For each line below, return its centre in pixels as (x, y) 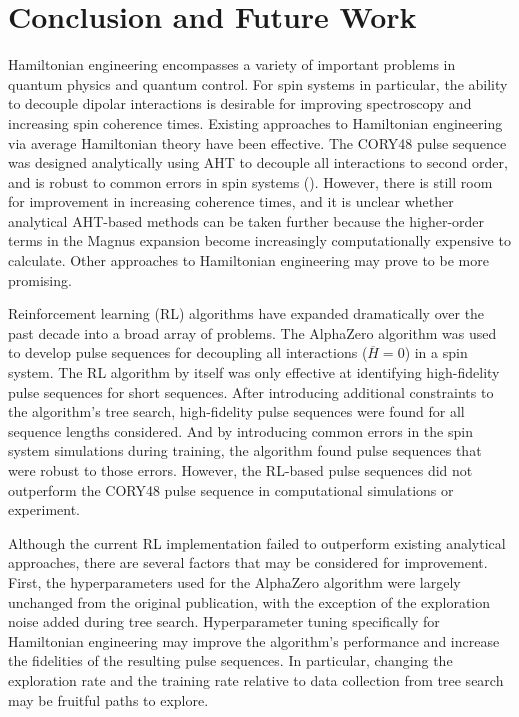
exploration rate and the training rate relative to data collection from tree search (256, 679)
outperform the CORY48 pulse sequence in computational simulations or (231, 489)
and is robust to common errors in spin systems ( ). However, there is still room (250, 181)
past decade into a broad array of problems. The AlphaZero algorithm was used (252, 332)
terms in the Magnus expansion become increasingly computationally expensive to (259, 240)
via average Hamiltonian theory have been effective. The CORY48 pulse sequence (257, 142)
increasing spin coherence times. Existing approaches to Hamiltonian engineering (255, 122)
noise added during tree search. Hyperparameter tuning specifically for (224, 621)
